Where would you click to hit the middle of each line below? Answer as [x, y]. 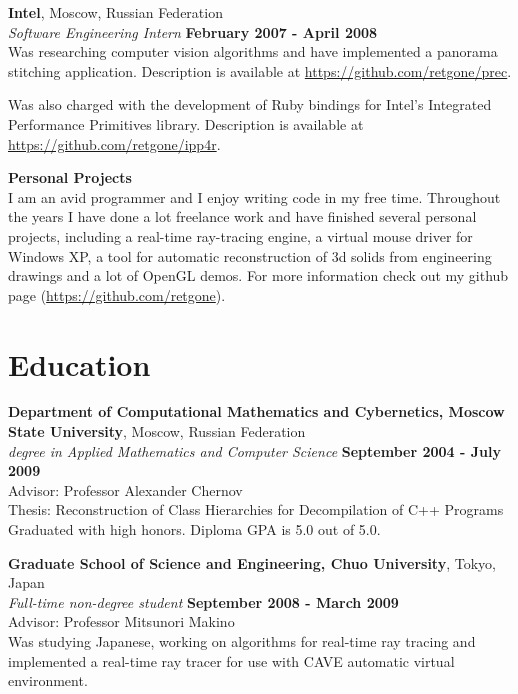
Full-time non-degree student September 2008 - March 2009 [203, 601]
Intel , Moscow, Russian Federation [115, 12]
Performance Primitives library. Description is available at [186, 123]
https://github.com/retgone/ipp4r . [114, 143]
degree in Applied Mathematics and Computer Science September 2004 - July [254, 450]
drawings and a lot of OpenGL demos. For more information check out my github [258, 275]
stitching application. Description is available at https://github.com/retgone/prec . [260, 70]
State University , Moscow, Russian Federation [157, 431]
